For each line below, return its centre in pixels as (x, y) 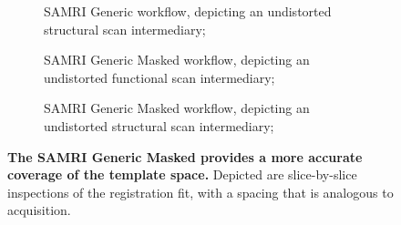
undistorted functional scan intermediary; (159, 77)
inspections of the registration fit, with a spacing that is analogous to (200, 192)
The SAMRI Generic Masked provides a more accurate (185, 156)
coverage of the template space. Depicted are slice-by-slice (182, 174)
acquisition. (39, 210)
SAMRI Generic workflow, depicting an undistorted (188, 11)
